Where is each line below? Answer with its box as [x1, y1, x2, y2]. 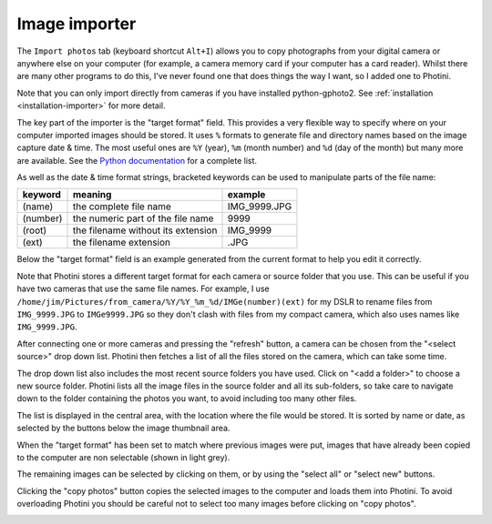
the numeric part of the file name [72, 212, 214, 225]
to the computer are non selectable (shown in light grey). [16, 451, 231, 463]
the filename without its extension [72, 224, 218, 237]
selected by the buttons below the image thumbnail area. [16, 423, 231, 434]
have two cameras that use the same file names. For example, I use [16, 283, 270, 295]
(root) [22, 224, 47, 237]
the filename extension [72, 237, 170, 249]
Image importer [16, 14, 137, 34]
